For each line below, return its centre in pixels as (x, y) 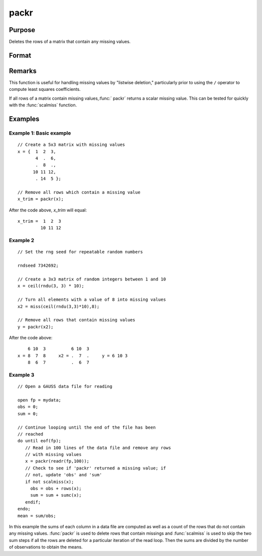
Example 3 (22, 375)
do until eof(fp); (40, 441)
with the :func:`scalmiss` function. (43, 105)
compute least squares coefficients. (45, 89)
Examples (24, 119)
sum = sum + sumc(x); (56, 495)
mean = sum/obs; (37, 516)
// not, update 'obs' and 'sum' (64, 475)
